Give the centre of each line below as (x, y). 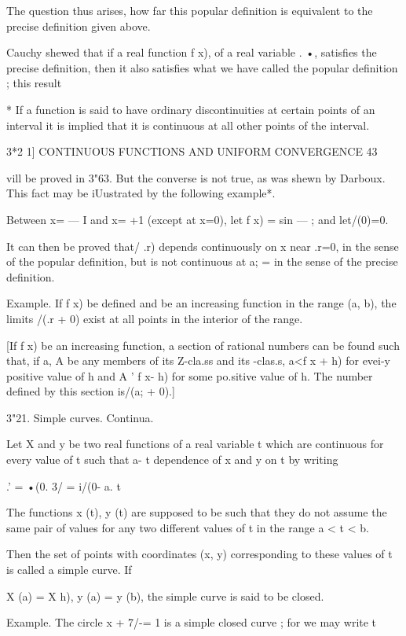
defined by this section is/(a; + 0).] (91, 391)
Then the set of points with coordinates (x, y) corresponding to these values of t (199, 554)
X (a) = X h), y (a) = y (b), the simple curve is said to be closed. (165, 596)
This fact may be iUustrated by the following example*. (141, 193)
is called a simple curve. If (69, 570)
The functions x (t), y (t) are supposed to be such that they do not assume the (197, 512)
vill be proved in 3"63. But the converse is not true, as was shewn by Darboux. (196, 177)
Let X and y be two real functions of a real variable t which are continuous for (195, 444)
